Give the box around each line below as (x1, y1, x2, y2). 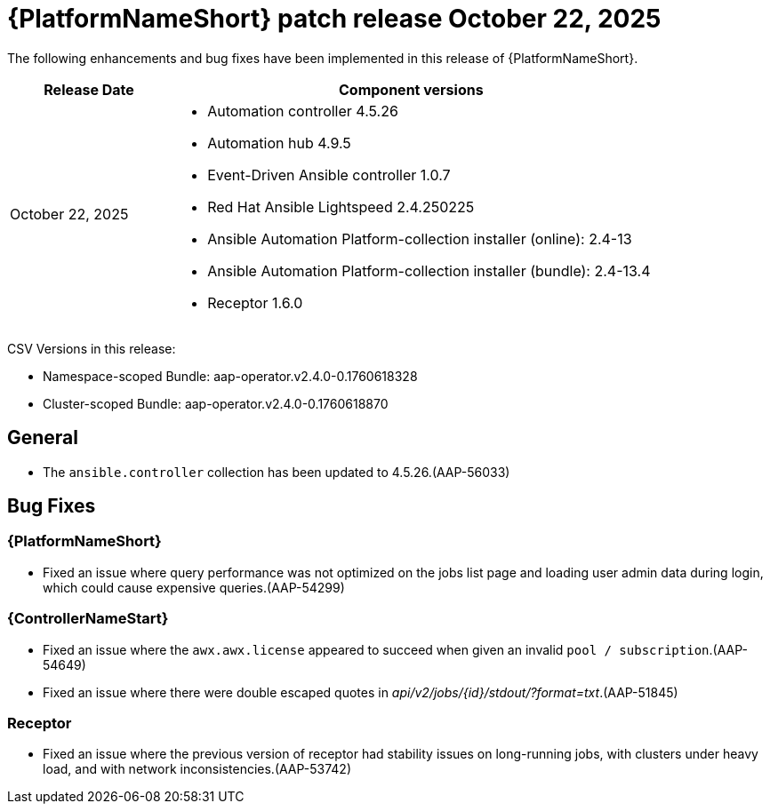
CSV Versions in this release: (7, 340, 176, 356)
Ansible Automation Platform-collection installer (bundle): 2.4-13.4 (207, 261, 651, 280)
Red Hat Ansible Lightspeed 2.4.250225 (207, 197, 475, 216)
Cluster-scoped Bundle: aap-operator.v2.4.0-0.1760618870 (43, 395, 389, 411)
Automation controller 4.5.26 (207, 101, 398, 120)
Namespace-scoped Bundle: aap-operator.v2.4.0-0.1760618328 (43, 368, 418, 384)
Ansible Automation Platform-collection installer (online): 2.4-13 (207, 229, 632, 248)
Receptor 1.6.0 (207, 293, 303, 312)
